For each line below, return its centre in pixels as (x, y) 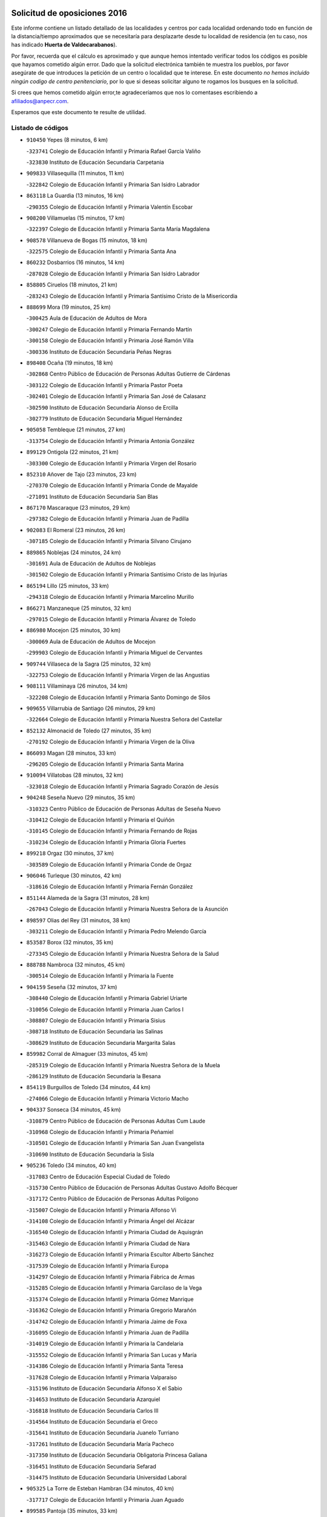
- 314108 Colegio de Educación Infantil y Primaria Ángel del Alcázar (111, 1221)
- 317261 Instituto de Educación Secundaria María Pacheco (100, 1444)
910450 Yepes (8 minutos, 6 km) (67, 140)
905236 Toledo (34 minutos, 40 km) (71, 1166)
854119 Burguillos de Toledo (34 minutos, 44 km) (88, 1087)
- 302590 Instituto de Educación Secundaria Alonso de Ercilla (102, 407)
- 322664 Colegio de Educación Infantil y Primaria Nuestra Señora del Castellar (124, 720)
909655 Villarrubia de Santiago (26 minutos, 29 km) (91, 708)
